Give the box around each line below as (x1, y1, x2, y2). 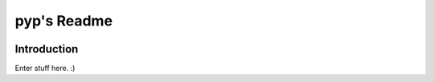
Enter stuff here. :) (14, 64, 76, 73)
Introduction (14, 42, 79, 56)
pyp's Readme (14, 12, 113, 29)
